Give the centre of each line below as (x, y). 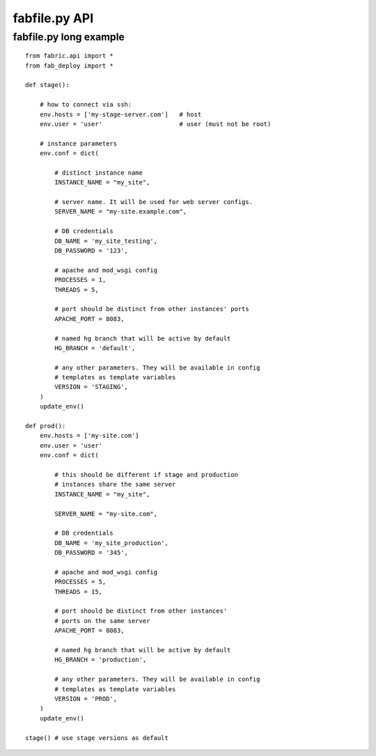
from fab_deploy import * (70, 65)
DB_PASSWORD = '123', (92, 251)
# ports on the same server (102, 621)
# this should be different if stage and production (146, 474)
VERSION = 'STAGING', (92, 387)
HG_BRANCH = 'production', (101, 660)
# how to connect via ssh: (86, 105)
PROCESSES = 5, (80, 582)
